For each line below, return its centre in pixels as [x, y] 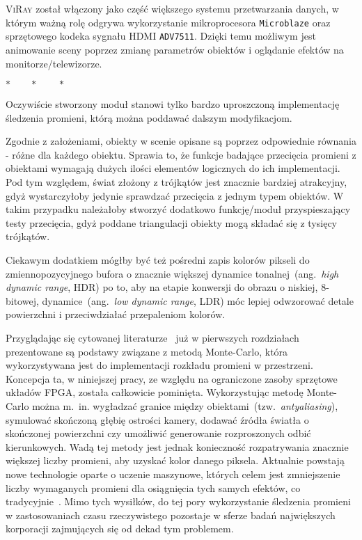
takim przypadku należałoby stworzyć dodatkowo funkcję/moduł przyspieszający [178, 209]
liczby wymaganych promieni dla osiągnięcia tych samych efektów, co [153, 487]
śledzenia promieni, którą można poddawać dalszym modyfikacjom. [149, 117]
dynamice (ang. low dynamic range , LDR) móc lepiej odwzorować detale [198, 300]
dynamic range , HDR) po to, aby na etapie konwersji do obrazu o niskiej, [162, 287]
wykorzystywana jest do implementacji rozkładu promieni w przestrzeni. [159, 365]
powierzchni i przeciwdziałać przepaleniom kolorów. [116, 314]
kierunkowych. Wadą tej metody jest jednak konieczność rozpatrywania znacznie [177, 446]
